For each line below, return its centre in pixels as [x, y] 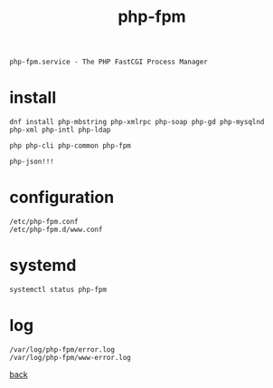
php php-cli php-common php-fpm [70, 146]
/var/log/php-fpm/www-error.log [70, 357]
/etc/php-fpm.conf [44, 222]
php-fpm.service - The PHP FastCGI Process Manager [108, 62]
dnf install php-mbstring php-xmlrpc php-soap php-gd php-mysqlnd [137, 122]
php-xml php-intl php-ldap [60, 130]
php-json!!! [32, 162]
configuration [62, 198]
